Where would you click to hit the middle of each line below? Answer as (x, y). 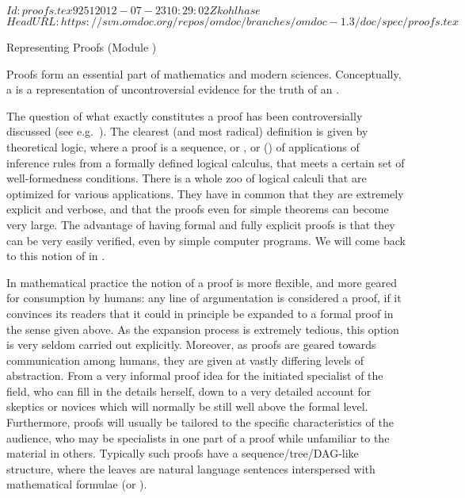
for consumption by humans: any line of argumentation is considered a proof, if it (204, 298)
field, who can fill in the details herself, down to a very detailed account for (189, 391)
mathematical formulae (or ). (77, 484)
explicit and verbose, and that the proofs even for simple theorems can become (198, 209)
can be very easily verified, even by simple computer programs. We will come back (206, 240)
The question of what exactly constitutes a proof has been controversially (185, 115)
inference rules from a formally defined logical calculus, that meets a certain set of (206, 162)
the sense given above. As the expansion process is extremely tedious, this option (203, 329)
